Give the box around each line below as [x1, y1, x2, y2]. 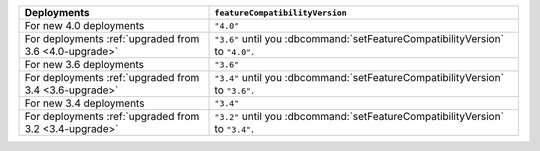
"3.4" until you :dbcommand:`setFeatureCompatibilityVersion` [214, 71, 505, 84]
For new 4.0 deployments [24, 19, 145, 32]
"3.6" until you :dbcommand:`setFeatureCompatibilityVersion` [214, 32, 505, 45]
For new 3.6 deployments [24, 58, 145, 71]
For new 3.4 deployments [24, 96, 145, 110]
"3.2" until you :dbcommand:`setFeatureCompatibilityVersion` [214, 110, 505, 123]
